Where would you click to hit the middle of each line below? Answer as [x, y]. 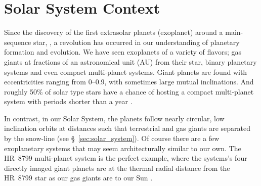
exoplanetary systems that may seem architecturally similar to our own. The [123, 148]
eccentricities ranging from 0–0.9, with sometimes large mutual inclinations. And [129, 82]
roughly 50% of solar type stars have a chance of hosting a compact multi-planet [129, 91]
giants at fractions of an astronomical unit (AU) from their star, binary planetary [130, 61]
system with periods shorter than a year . [68, 101]
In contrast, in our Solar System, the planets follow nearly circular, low [114, 118]
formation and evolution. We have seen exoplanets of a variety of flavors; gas [123, 52]
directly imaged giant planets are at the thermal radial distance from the [117, 168]
